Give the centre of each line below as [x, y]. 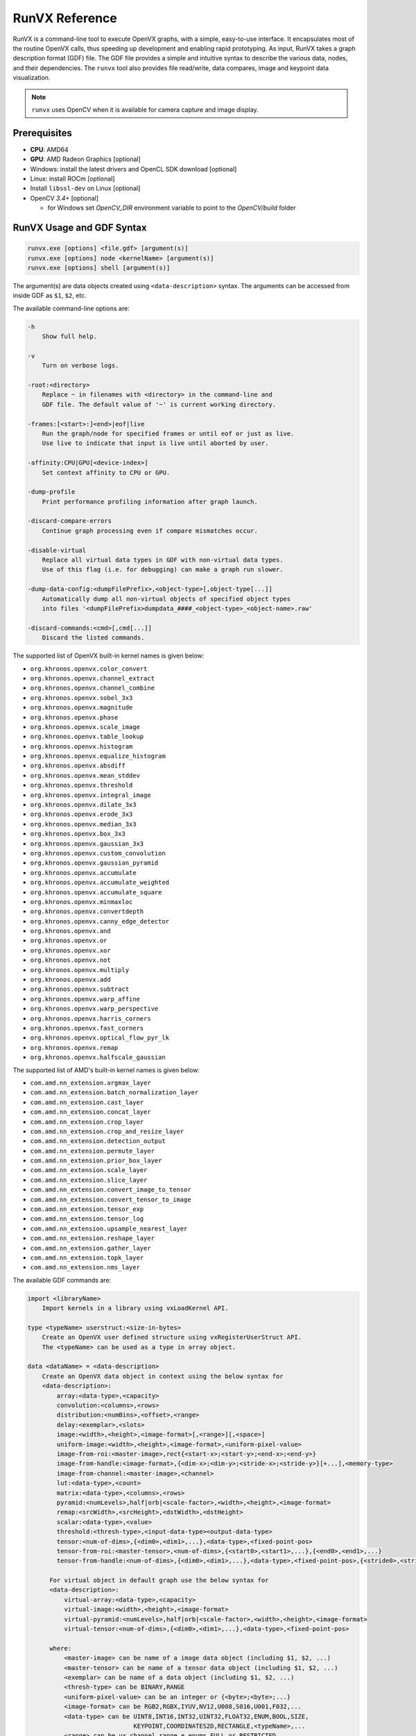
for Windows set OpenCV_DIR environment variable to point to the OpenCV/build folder [172, 208]
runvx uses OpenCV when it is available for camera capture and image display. [145, 109]
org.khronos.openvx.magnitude [81, 708]
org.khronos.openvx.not [70, 960]
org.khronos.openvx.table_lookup [87, 737]
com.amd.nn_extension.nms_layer [85, 1268]
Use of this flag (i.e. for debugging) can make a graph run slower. [163, 570]
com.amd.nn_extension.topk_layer [87, 1258]
